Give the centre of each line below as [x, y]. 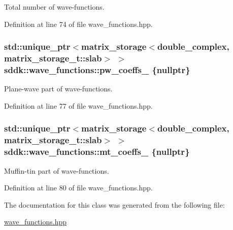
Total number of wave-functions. [54, 7]
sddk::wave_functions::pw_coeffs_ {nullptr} [97, 69]
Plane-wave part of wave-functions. [58, 89]
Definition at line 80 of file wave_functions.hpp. [78, 188]
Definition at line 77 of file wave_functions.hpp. [78, 105]
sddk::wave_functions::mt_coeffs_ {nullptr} [97, 152]
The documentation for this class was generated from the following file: [114, 204]
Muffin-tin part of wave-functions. [57, 170]
